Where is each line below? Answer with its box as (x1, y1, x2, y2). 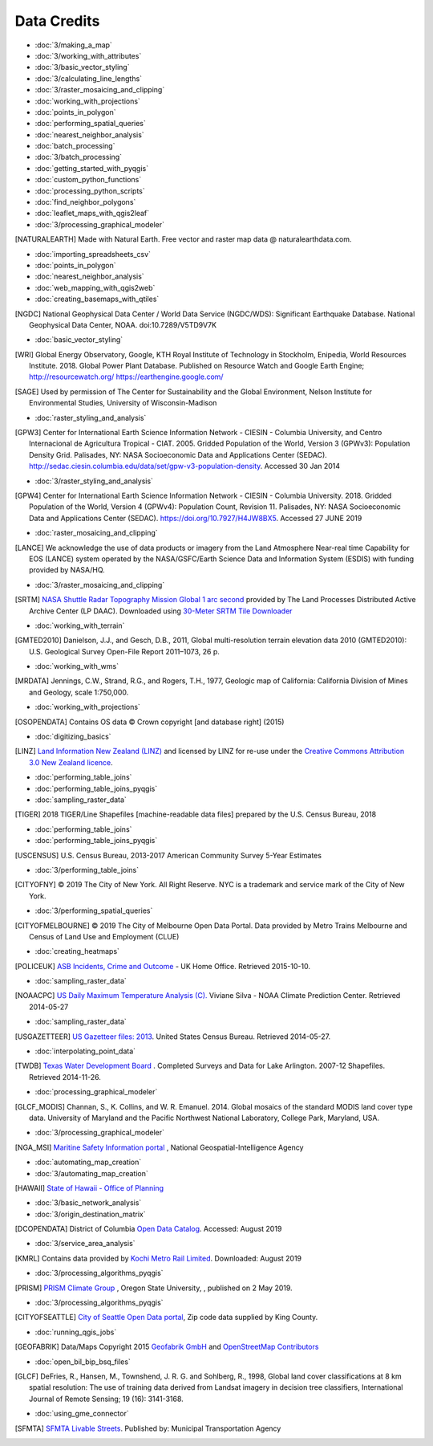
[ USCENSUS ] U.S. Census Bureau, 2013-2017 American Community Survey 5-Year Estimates (14, 850, 322, 860)
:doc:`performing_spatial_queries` (34, 119, 146, 128)
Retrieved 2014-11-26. (29, 1072, 102, 1081)
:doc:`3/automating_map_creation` (34, 1168, 148, 1178)
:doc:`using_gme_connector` (34, 1409, 129, 1419)
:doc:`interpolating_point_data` (34, 1046, 136, 1056)
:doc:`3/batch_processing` (34, 153, 123, 162)
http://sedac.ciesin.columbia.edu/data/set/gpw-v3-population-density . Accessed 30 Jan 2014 (29, 462, 341, 471)
